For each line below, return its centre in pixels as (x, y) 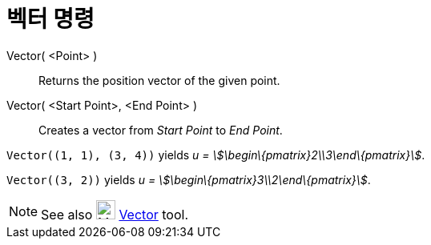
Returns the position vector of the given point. (159, 80)
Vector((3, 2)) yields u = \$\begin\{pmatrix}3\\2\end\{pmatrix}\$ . (189, 179)
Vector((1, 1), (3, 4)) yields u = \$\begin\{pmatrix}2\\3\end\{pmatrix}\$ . (216, 155)
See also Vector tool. (115, 214)
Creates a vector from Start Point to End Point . (161, 130)
